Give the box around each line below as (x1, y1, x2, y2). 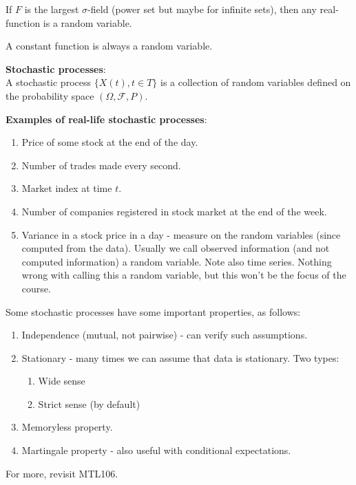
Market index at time (21, 181, 112, 195)
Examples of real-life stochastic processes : (6, 111, 207, 126)
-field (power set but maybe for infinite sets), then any (87, 2, 317, 16)
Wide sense (38, 374, 85, 388)
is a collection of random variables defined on (160, 75, 351, 89)
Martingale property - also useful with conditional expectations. (21, 443, 291, 457)
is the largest (24, 2, 79, 16)
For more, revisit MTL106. (6, 466, 118, 480)
